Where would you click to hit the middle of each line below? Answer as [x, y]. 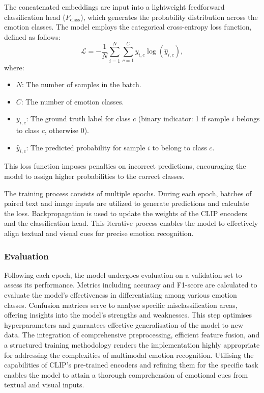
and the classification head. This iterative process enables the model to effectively [131, 223]
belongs [248, 119]
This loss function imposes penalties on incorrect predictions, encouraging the [125, 166]
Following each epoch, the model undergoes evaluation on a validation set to [123, 274]
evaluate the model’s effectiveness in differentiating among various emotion [121, 295]
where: [14, 67]
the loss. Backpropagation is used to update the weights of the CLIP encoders [126, 213]
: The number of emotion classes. [72, 101]
